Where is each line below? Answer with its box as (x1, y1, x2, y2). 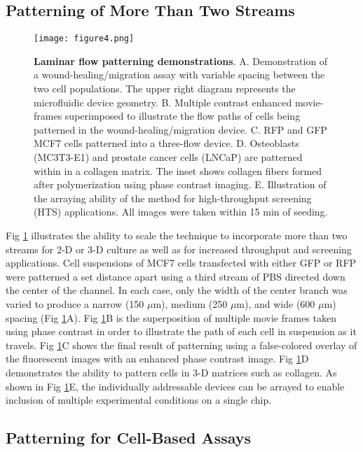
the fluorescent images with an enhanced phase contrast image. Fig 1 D (6, 351, 309, 366)
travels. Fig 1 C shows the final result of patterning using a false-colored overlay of (6, 337, 357, 352)
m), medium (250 (153, 296, 228, 311)
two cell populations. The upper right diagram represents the (34, 81, 296, 96)
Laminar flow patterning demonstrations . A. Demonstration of (34, 53, 328, 68)
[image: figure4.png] (34, 34, 135, 44)
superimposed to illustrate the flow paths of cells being (64, 108, 301, 123)
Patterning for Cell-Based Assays (6, 427, 252, 449)
